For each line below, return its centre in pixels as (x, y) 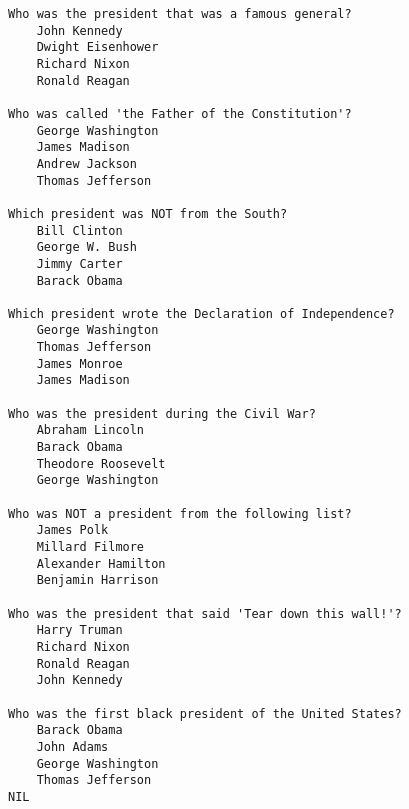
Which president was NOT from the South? (148, 213)
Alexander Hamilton (101, 563)
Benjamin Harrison (97, 580)
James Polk (72, 530)
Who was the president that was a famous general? (180, 14)
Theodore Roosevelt (101, 463)
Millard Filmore (90, 547)
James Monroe (79, 363)
